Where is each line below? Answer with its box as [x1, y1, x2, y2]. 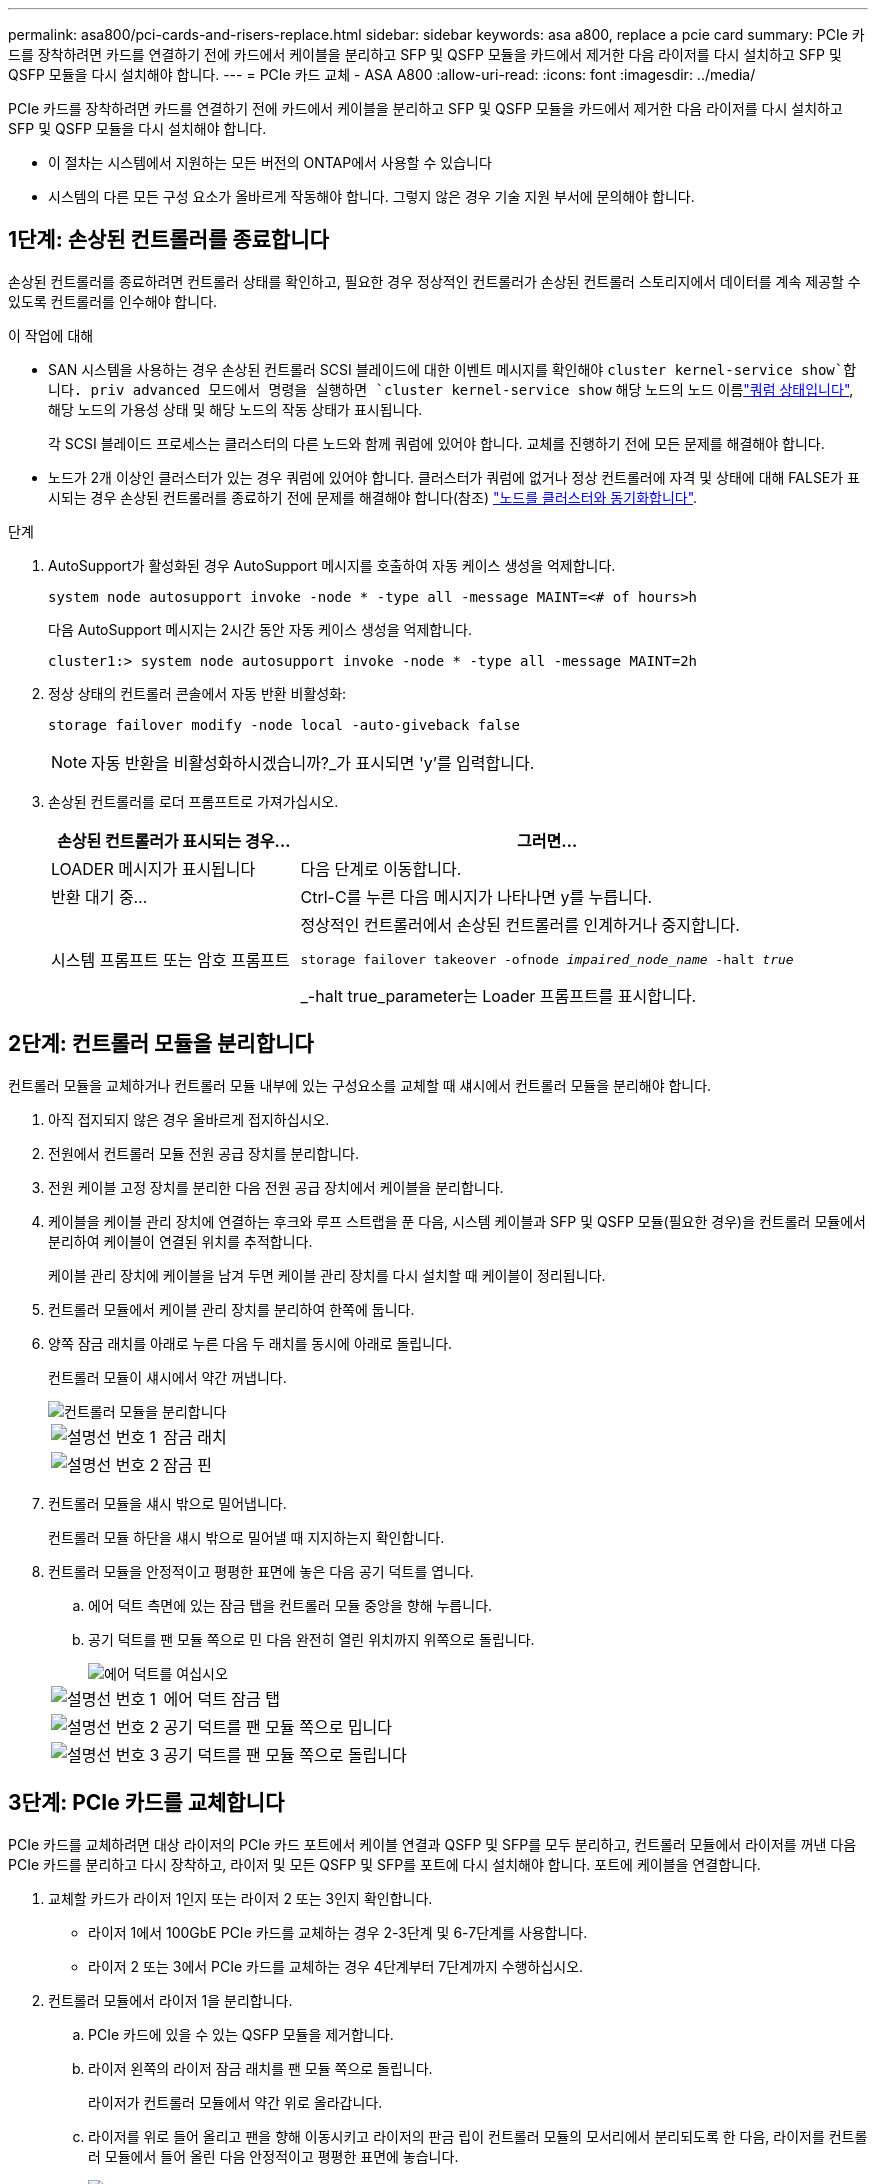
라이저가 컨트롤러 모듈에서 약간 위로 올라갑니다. [88, 2093, 383, 2111]
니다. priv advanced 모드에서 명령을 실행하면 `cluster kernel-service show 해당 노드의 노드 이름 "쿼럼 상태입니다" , [48, 380, 854, 398]
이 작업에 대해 [8, 326, 94, 344]
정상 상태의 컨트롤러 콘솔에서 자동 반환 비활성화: [48, 684, 347, 702]
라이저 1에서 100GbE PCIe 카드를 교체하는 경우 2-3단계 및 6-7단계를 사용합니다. [88, 1923, 588, 1941]
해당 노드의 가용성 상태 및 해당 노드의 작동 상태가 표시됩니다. [48, 400, 423, 418]
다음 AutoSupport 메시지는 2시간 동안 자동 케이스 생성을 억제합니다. [48, 620, 472, 638]
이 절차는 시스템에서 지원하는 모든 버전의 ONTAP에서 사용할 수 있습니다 [48, 154, 492, 171]
